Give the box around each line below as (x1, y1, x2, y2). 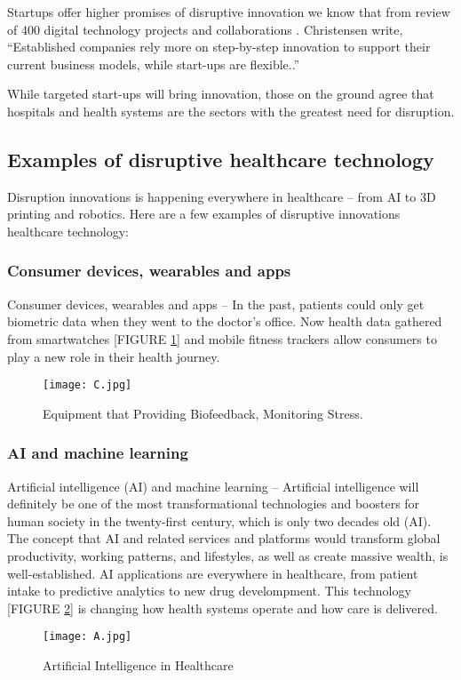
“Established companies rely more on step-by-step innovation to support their (7, 37, 431, 56)
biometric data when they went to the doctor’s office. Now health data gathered (7, 312, 442, 331)
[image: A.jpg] (43, 630, 132, 644)
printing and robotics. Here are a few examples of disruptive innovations (7, 204, 401, 223)
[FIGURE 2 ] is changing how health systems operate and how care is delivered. (7, 598, 438, 617)
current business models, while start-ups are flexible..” (7, 54, 300, 73)
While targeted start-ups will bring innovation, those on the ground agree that (7, 84, 434, 103)
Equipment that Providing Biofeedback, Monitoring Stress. (43, 404, 363, 422)
